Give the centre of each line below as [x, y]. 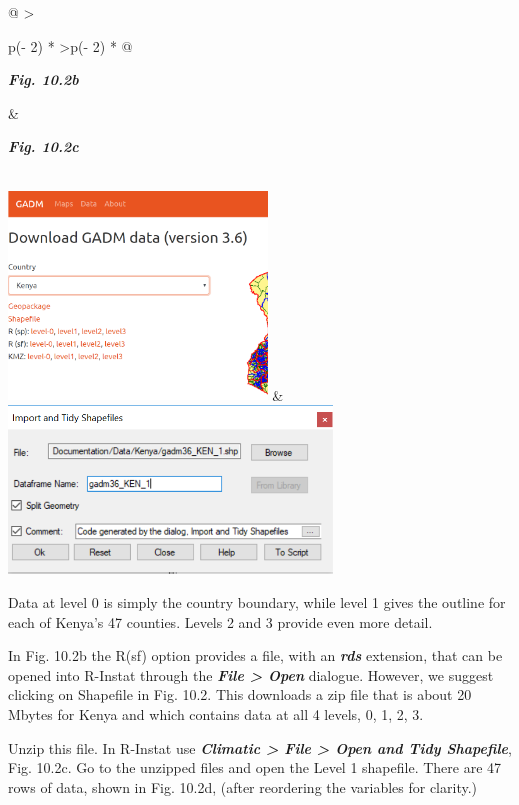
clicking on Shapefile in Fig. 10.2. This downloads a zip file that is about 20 [240, 694]
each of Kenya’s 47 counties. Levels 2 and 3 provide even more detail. [220, 621]
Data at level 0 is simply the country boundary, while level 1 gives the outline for [257, 602]
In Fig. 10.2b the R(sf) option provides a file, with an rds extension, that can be [255, 655]
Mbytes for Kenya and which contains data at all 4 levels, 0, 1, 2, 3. [216, 714]
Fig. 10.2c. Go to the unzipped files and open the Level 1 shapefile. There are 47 [255, 767]
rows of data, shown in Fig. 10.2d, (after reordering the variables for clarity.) [242, 786]
